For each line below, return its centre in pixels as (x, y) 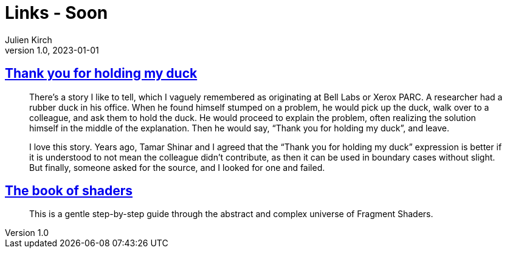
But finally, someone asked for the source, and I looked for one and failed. (177, 167)
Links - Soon (57, 13)
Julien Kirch (29, 40)
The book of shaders (69, 191)
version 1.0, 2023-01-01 (52, 50)
